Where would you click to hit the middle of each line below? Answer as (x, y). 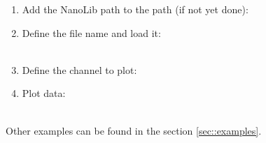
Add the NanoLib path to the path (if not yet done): (135, 9)
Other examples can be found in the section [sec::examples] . (134, 130)
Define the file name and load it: (91, 32)
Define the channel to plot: (79, 69)
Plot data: (44, 93)
